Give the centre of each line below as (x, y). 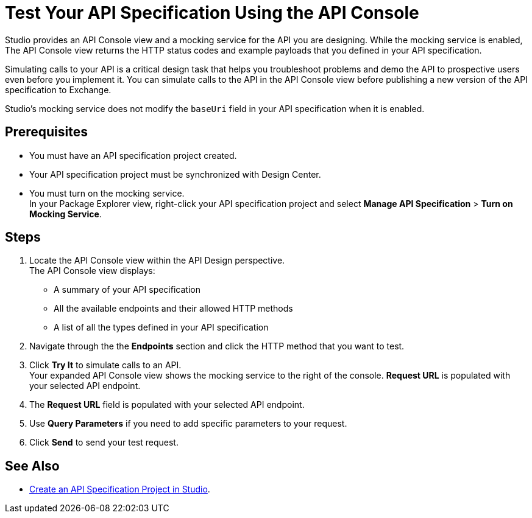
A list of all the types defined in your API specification (161, 327)
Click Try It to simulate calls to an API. (105, 365)
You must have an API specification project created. (133, 155)
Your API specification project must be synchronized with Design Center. (175, 174)
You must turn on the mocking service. (107, 193)
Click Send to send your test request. (104, 443)
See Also (32, 466)
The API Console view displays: (92, 271)
